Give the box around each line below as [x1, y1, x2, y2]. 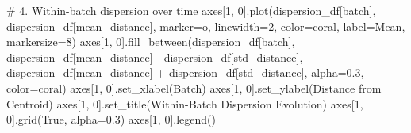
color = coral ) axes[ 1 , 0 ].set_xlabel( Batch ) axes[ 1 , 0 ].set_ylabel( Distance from [6, 79, 382, 96]
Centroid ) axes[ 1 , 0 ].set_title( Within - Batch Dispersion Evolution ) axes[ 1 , [6, 95, 363, 112]
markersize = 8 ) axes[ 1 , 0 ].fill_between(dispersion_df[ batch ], [6, 33, 295, 50]
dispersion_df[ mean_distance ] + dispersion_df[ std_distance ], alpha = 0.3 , [6, 64, 364, 81]
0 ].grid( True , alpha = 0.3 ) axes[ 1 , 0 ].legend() [6, 111, 216, 127]
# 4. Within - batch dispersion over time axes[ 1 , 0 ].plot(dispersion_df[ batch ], [6, 2, 376, 18]
